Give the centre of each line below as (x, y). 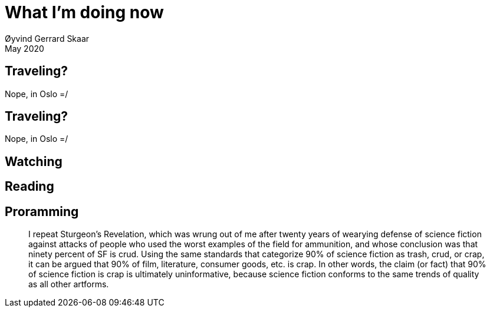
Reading (29, 187)
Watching (34, 161)
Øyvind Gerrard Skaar (47, 38)
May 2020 (24, 48)
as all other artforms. (69, 284)
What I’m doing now (84, 12)
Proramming (42, 211)
